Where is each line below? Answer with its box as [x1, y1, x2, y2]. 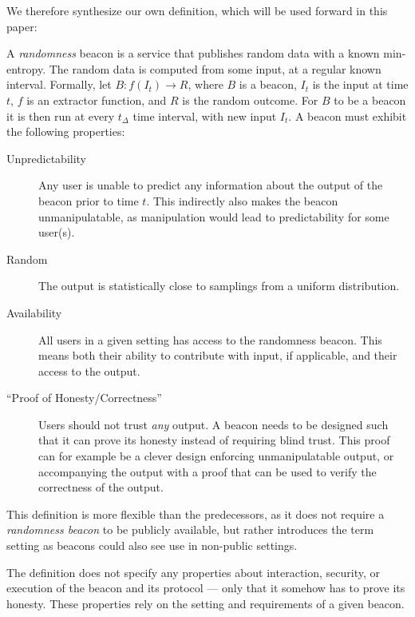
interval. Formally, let [6, 76, 112, 93]
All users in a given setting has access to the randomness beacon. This [38, 331, 382, 348]
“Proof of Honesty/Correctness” [6, 389, 162, 406]
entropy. [6, 60, 46, 77]
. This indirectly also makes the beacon [146, 192, 338, 209]
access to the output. [38, 362, 140, 379]
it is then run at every [6, 107, 115, 124]
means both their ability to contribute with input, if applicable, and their [38, 347, 397, 364]
